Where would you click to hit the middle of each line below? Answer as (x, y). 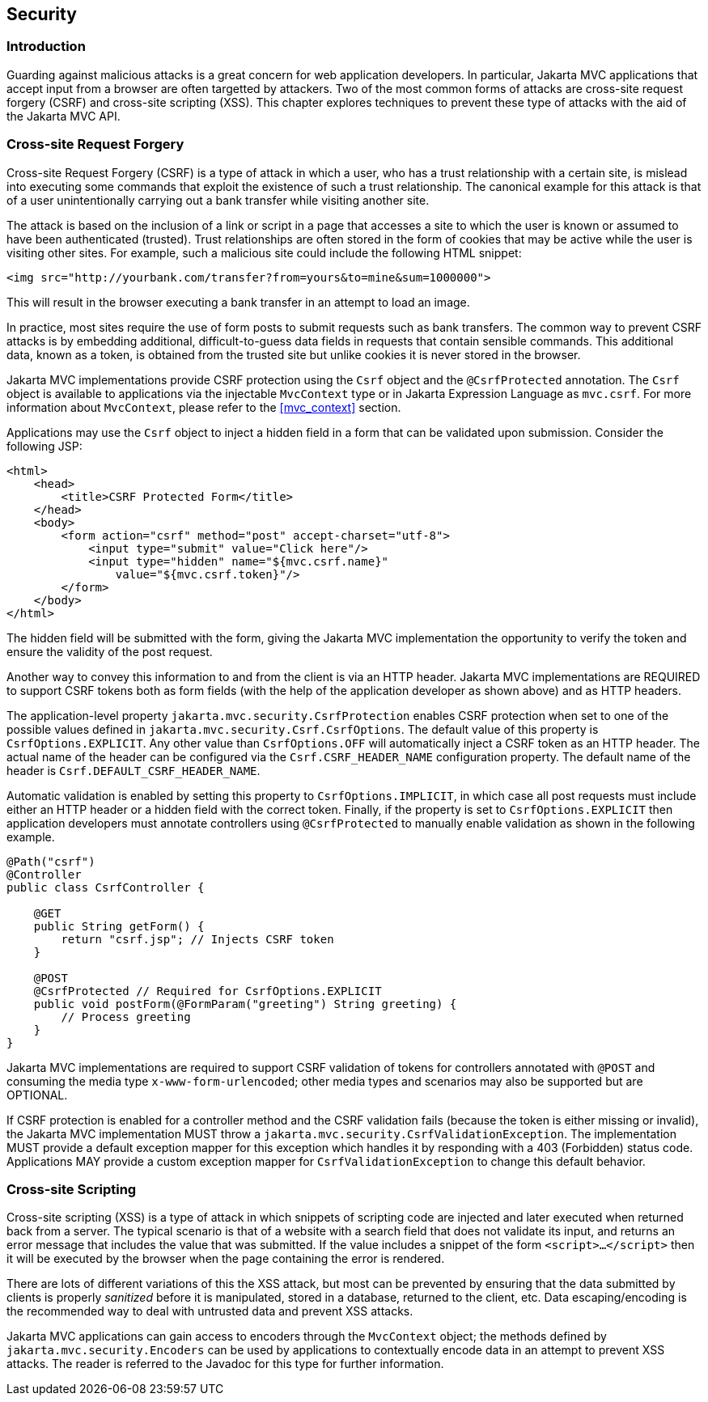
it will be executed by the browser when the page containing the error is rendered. (226, 1259)
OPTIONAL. (37, 1095)
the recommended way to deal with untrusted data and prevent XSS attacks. (210, 1311)
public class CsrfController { (106, 887)
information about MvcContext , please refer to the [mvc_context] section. (204, 407)
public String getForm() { (119, 926)
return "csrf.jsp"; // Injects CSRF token (197, 939)
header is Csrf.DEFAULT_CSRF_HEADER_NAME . (134, 770)
